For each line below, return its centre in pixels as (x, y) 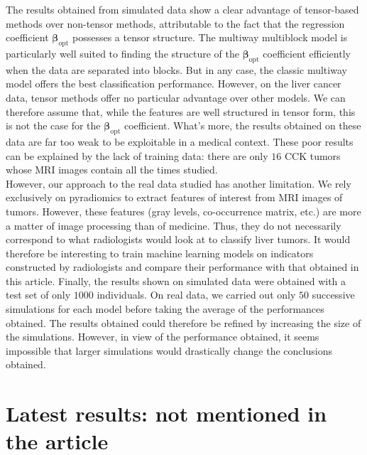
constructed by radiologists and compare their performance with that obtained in (182, 267)
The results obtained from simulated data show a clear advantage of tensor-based (182, 9)
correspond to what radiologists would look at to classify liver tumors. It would (178, 239)
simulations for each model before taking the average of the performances (165, 309)
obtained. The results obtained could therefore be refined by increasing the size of (183, 322)
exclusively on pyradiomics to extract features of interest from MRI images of (174, 197)
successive (333, 295)
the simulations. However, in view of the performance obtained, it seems (163, 337)
